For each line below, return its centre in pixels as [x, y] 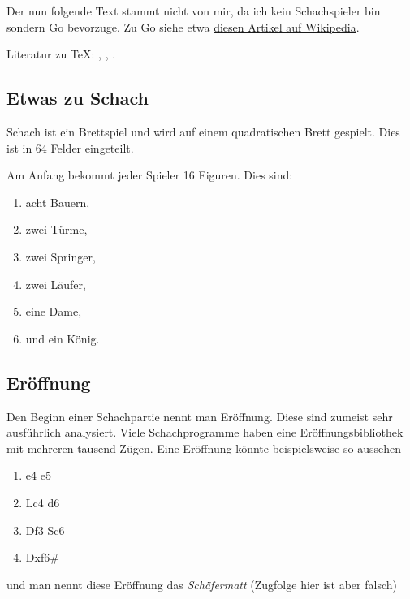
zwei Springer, [60, 256]
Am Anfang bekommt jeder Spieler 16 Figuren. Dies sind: [150, 175]
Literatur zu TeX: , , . [61, 54]
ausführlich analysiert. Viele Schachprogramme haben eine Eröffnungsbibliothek [205, 432]
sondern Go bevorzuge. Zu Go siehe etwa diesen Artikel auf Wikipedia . [183, 26]
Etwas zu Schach [78, 98]
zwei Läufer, [56, 284]
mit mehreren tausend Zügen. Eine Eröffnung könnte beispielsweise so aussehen [204, 448]
